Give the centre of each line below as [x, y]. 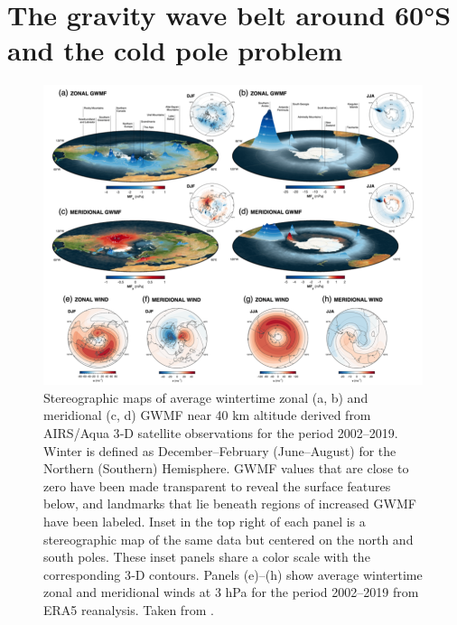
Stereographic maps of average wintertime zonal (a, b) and [206, 397]
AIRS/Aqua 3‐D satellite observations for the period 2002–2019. [221, 433]
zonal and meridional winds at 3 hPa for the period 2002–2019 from [231, 592]
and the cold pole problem [175, 50]
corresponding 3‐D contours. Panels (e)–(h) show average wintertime [233, 574]
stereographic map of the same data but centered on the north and [228, 539]
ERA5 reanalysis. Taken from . [129, 609]
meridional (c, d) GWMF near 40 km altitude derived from [207, 415]
